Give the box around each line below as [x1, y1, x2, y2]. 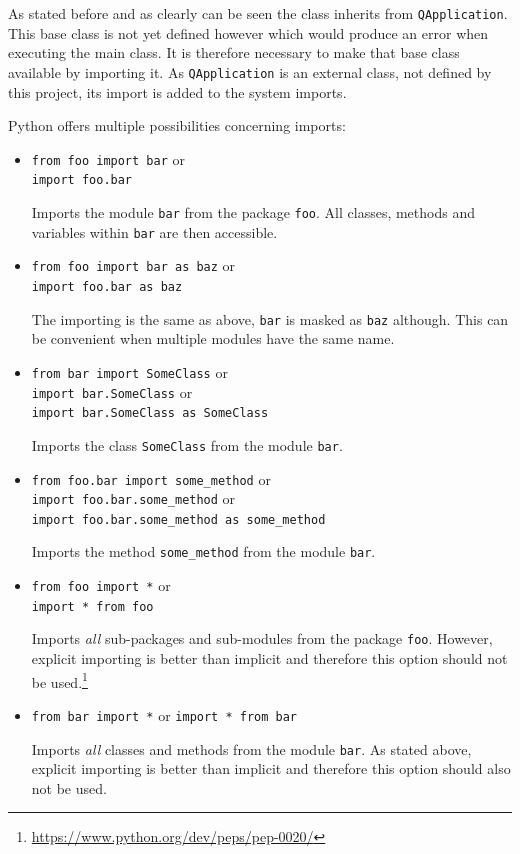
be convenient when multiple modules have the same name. [31, 328, 395, 349]
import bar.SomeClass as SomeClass [31, 406, 269, 421]
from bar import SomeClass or [31, 361, 228, 382]
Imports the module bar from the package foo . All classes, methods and [31, 202, 475, 222]
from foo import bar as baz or [31, 255, 236, 276]
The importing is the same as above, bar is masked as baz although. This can [31, 308, 509, 329]
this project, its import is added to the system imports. [8, 81, 347, 102]
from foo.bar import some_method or [31, 468, 271, 489]
